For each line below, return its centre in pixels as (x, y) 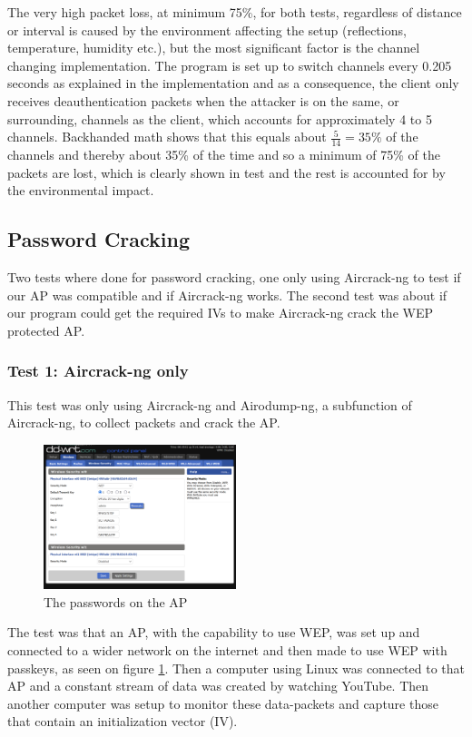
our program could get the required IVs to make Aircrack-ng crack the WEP (220, 313)
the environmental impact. (81, 190)
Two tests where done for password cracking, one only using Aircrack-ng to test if (234, 276)
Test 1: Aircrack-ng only (98, 371)
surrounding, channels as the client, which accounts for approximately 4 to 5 (220, 118)
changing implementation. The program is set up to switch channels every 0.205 (230, 65)
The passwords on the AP (116, 601)
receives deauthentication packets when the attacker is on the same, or (203, 100)
